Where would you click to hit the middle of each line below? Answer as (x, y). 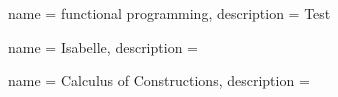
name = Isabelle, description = (103, 46)
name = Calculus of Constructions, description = (159, 80)
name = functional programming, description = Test (169, 13)
